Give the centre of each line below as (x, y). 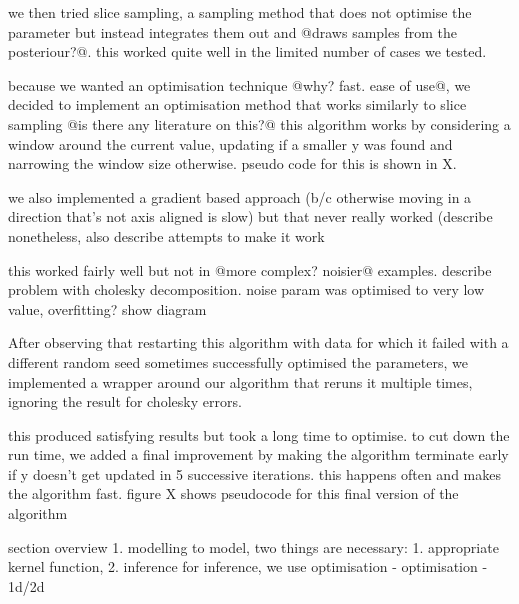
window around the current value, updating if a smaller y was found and (230, 143)
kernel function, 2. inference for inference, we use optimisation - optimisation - (248, 566)
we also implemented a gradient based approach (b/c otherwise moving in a (240, 196)
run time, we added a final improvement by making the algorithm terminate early (258, 454)
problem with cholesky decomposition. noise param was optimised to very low (246, 289)
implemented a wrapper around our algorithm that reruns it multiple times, (240, 381)
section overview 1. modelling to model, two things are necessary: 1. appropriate (253, 546)
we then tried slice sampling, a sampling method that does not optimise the (240, 12)
